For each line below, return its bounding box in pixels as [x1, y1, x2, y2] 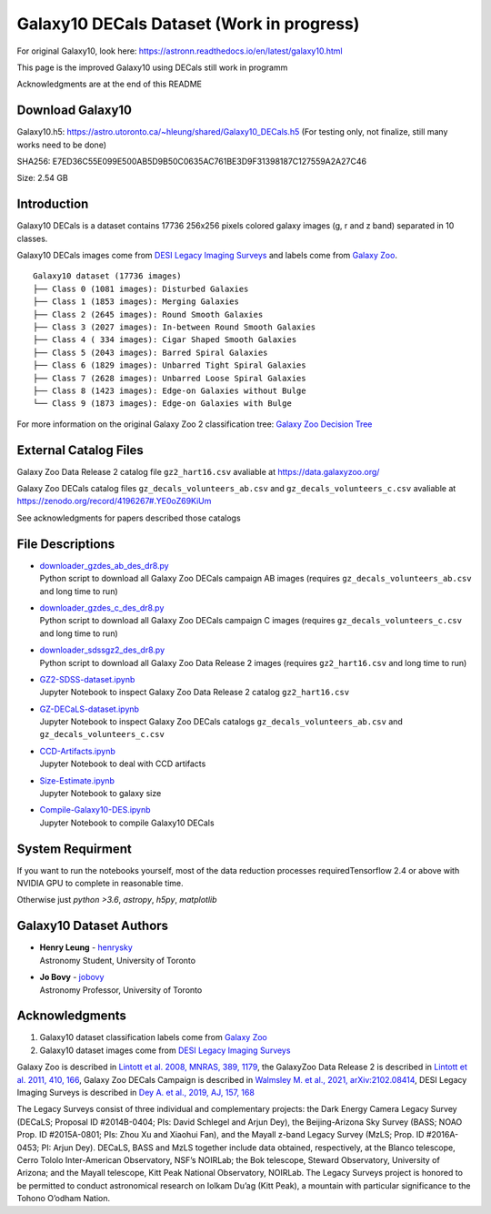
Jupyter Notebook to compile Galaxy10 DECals [39, 817, 215, 828]
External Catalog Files [16, 442, 145, 458]
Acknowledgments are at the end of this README [16, 78, 203, 90]
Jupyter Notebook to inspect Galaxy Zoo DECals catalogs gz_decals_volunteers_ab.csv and [39, 716, 404, 727]
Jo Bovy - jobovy [39, 972, 105, 983]
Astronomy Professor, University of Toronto [39, 984, 203, 996]
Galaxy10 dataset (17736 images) [33, 271, 182, 281]
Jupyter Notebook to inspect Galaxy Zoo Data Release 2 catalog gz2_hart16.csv [39, 687, 350, 698]
